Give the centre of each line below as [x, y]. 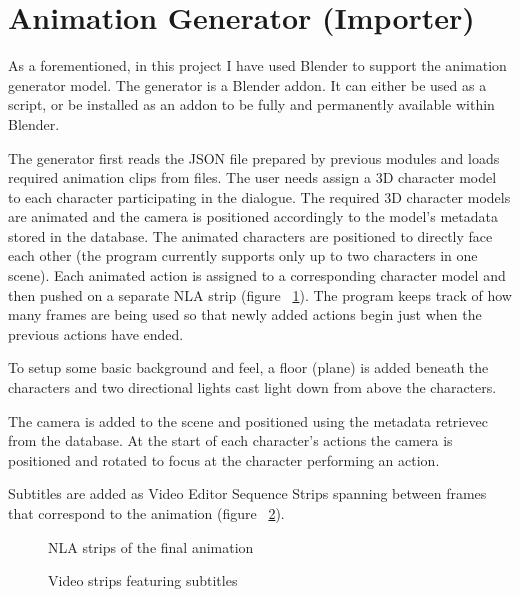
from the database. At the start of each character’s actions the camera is [230, 440]
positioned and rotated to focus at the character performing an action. [224, 459]
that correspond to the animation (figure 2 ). [146, 513]
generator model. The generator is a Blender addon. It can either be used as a [247, 84]
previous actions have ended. [96, 333]
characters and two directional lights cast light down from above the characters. [252, 387]
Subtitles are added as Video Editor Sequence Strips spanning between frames [247, 493]
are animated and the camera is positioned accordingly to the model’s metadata [253, 216]
